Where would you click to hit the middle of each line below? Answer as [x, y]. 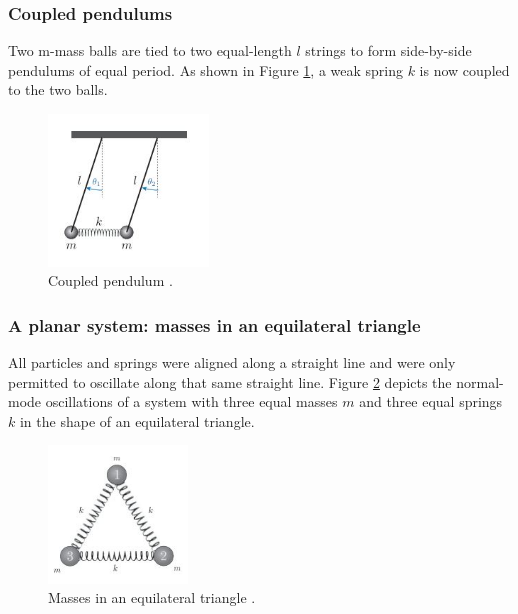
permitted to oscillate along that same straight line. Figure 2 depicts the [230, 381]
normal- [480, 381]
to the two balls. [58, 89]
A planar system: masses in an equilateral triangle [214, 324]
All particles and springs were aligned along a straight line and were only [232, 361]
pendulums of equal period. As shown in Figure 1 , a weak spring [205, 69]
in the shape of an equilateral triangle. [137, 420]
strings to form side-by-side [388, 50]
